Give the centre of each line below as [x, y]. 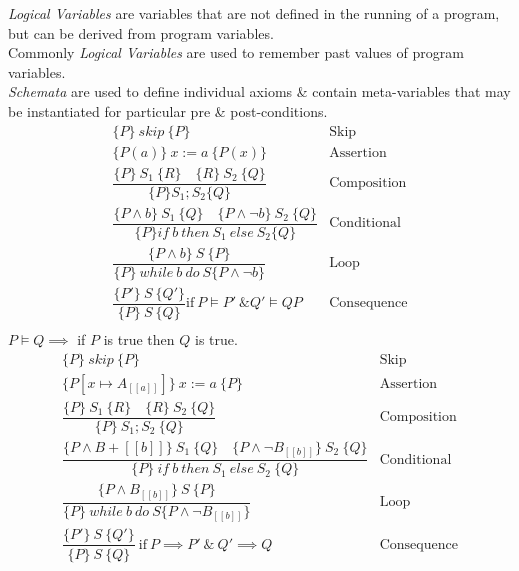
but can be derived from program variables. [141, 32]
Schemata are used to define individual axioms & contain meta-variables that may [259, 91]
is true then [139, 339]
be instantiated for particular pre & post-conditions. [168, 110]
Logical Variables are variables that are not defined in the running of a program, [254, 13]
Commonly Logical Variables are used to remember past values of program [236, 52]
